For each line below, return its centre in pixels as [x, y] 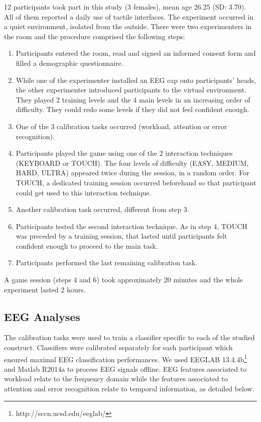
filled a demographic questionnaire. [70, 63]
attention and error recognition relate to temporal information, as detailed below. [129, 389]
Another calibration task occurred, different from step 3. [102, 209]
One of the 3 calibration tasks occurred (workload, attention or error [121, 126]
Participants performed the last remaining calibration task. [106, 262]
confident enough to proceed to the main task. [87, 245]
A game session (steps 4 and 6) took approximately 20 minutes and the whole [124, 280]
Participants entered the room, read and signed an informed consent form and [136, 53]
